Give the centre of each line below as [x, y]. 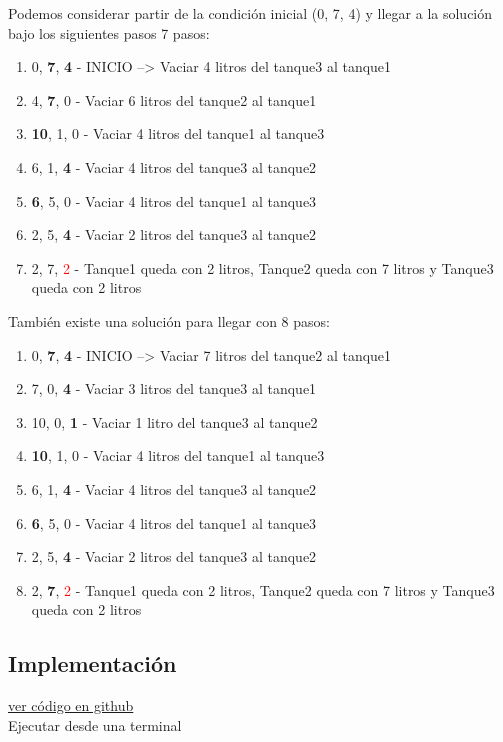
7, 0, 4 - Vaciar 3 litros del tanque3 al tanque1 [174, 388]
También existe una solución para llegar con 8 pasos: [169, 320]
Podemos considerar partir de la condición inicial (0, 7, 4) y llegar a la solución [250, 13]
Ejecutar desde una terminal [95, 724]
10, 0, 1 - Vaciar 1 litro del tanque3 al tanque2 [174, 421]
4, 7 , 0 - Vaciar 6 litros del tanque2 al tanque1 [174, 99]
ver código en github [71, 705]
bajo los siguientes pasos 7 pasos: [109, 32]
